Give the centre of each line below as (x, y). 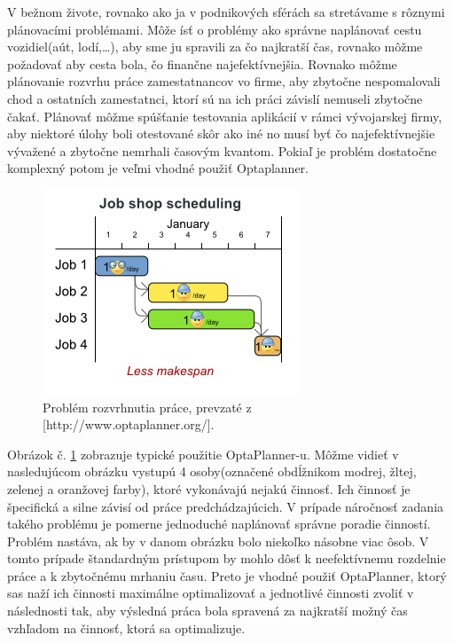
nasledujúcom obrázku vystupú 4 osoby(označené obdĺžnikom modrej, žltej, (212, 471)
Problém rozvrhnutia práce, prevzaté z (147, 407)
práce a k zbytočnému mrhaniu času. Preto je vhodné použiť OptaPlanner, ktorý (227, 575)
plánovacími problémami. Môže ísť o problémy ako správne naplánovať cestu (215, 29)
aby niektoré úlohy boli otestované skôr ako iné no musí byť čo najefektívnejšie (221, 133)
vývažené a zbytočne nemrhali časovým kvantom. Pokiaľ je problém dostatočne (222, 150)
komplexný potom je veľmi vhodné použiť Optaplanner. (158, 168)
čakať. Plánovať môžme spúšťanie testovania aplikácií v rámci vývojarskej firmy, (225, 116)
